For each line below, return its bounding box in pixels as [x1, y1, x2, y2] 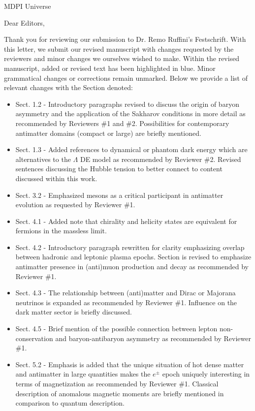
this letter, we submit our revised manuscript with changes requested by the [4, 43, 234, 54]
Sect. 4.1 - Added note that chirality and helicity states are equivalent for [15, 216, 237, 226]
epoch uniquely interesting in [162, 369, 250, 379]
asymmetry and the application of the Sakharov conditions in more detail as [15, 108, 246, 119]
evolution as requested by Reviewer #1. [15, 199, 135, 210]
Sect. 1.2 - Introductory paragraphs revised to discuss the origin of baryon [15, 98, 239, 109]
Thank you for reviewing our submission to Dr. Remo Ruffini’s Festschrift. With [4, 34, 246, 44]
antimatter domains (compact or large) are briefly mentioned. [15, 127, 201, 138]
